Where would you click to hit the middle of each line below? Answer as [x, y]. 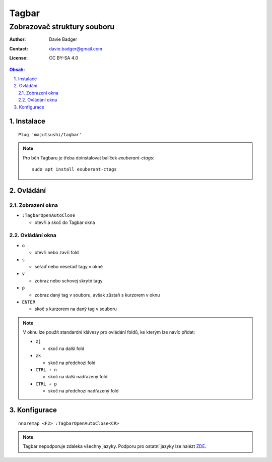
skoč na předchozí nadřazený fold [83, 391]
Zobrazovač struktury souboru [62, 27]
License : [18, 58]
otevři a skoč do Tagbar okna [65, 222]
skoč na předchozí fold [72, 363]
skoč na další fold [66, 349]
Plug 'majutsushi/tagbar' [50, 134]
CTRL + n [46, 370]
